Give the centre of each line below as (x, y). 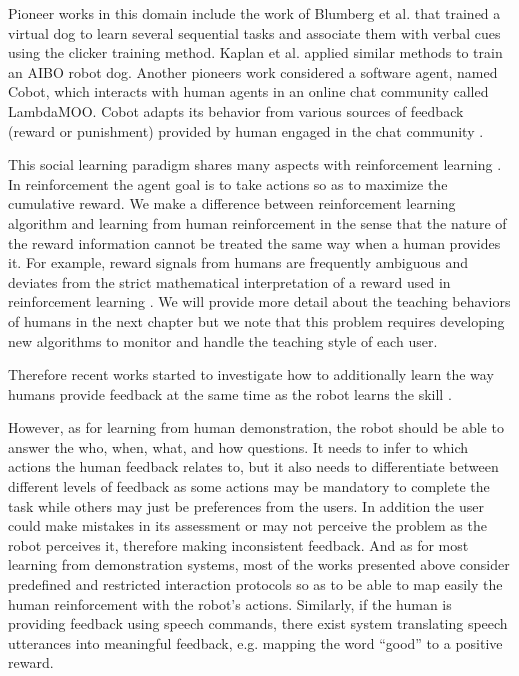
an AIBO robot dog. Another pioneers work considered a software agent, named (253, 71)
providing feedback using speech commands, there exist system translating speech (258, 623)
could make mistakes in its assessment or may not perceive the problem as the (247, 525)
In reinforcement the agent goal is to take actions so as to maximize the (228, 183)
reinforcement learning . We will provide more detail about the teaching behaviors (259, 301)
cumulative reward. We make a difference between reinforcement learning (232, 203)
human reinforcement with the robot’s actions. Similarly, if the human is (230, 603)
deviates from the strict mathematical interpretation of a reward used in (229, 281)
